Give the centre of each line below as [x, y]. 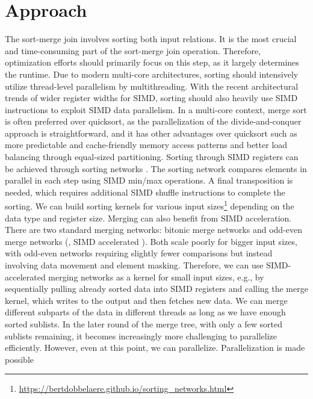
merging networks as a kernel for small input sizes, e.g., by [156, 277]
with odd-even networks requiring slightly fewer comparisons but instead [139, 253]
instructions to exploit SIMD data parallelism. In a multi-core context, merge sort [156, 109]
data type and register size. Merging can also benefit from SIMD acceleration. [148, 218]
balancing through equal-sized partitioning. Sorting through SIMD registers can [152, 157]
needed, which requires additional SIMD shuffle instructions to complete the [145, 192]
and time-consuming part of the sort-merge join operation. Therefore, [133, 50]
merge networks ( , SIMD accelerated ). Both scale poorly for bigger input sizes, [151, 241]
